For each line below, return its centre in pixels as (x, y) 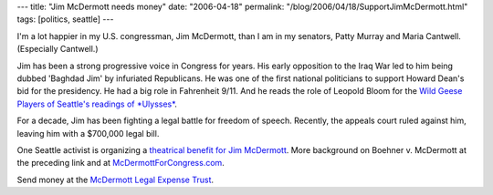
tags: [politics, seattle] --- (65, 19)
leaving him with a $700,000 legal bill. (88, 133)
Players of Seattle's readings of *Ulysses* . (97, 104)
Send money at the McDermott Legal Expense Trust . (115, 180)
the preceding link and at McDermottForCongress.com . (121, 163)
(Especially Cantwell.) (58, 49)
